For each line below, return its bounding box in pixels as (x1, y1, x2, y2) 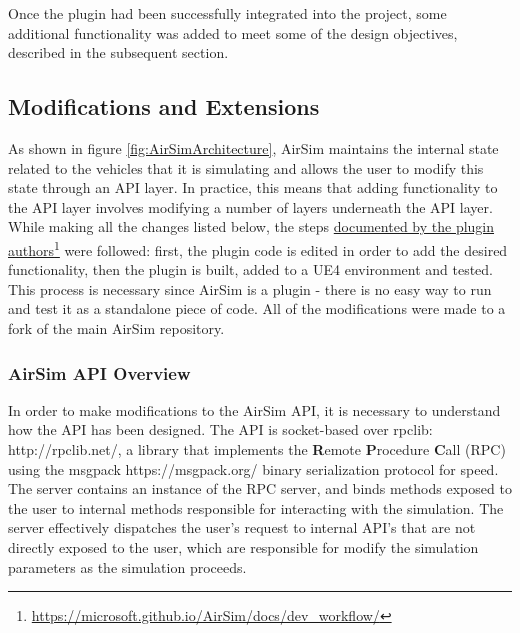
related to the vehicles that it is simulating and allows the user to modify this (8, 157, 484, 178)
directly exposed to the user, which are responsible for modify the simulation (8, 536, 479, 557)
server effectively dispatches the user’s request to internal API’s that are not (8, 517, 476, 538)
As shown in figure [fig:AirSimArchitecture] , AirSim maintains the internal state (8, 137, 499, 158)
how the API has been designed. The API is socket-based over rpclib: (8, 419, 433, 440)
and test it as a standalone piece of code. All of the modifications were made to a (8, 298, 506, 319)
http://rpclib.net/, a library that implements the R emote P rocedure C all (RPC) (8, 438, 506, 459)
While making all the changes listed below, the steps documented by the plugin (8, 216, 495, 237)
